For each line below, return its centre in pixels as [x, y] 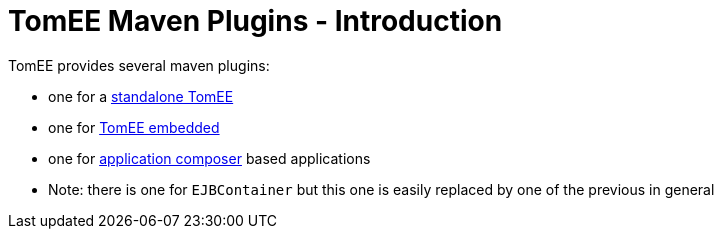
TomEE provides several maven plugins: [139, 65]
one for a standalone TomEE [141, 96]
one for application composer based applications [209, 158]
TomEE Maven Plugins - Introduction [255, 21]
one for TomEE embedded [134, 127]
